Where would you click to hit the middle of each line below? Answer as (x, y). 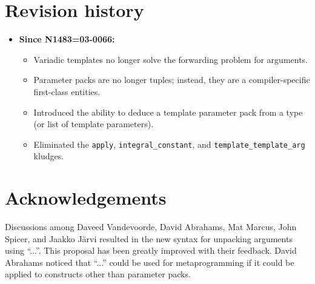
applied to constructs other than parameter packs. (98, 274)
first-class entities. (67, 91)
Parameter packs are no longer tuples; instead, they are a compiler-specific (172, 80)
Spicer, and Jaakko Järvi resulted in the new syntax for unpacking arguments (149, 238)
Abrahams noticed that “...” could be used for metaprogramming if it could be (150, 262)
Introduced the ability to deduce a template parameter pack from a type (168, 112)
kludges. (49, 156)
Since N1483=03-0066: (67, 39)
